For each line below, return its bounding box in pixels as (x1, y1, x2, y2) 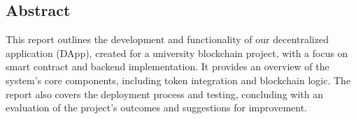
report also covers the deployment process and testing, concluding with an (6, 86, 323, 101)
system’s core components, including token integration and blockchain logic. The (6, 72, 351, 87)
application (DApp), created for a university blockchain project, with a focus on (6, 45, 348, 60)
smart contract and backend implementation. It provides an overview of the (6, 59, 329, 74)
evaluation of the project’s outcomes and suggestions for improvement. (6, 100, 307, 115)
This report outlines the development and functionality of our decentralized (6, 32, 329, 47)
